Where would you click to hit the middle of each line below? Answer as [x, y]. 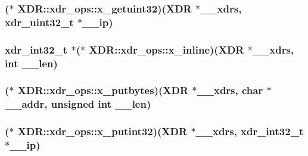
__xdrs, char [230, 90]
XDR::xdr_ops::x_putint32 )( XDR [102, 131]
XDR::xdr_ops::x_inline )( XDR [167, 49]
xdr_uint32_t [39, 22]
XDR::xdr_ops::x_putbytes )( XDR [103, 90]
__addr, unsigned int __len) [78, 104]
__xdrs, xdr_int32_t [250, 131]
